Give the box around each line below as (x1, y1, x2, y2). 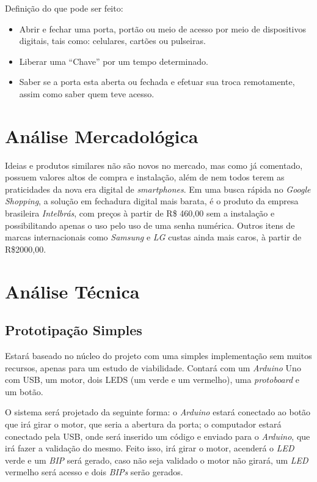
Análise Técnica (5, 278, 140, 303)
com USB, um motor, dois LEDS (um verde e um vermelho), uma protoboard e (5, 373, 299, 386)
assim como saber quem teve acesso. (19, 87, 155, 100)
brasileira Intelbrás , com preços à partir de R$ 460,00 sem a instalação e (5, 207, 275, 220)
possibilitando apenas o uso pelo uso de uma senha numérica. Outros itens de (5, 218, 295, 231)
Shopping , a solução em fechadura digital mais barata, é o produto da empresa (5, 195, 299, 207)
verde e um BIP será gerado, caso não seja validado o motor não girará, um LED (5, 453, 308, 466)
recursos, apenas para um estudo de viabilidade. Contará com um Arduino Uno (5, 361, 301, 374)
